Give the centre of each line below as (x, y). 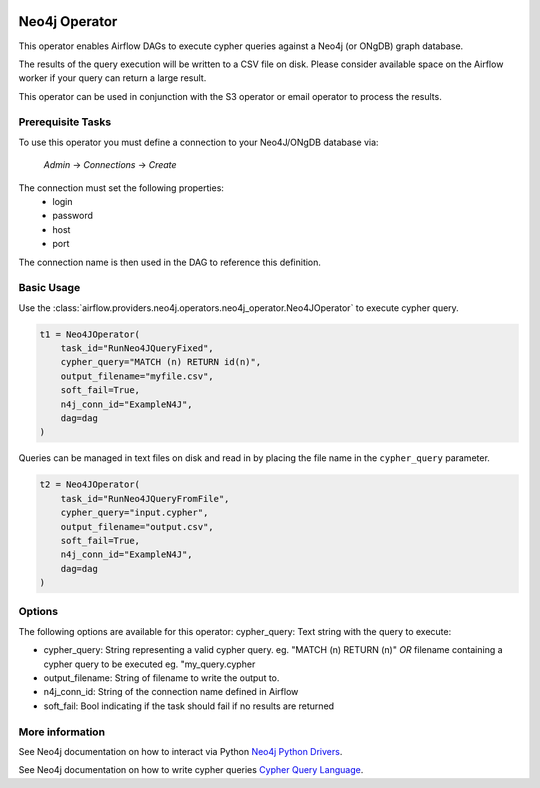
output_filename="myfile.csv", (137, 376)
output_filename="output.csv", (137, 526)
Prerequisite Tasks (65, 122)
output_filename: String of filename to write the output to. (161, 678)
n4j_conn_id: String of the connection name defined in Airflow (171, 692)
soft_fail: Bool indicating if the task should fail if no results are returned (189, 706)
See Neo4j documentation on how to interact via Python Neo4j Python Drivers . (180, 751)
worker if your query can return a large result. (112, 78)
